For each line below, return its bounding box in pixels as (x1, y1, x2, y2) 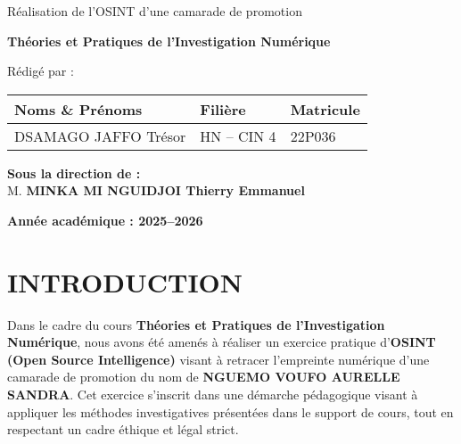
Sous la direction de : (7, 163, 141, 182)
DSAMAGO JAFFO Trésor (14, 125, 186, 146)
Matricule (290, 98, 360, 119)
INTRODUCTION (7, 263, 243, 300)
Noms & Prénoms (14, 98, 143, 119)
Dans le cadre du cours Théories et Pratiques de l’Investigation (7, 315, 385, 333)
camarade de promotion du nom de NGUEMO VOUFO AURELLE (7, 367, 400, 386)
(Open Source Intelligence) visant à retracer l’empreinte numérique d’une (7, 349, 430, 368)
